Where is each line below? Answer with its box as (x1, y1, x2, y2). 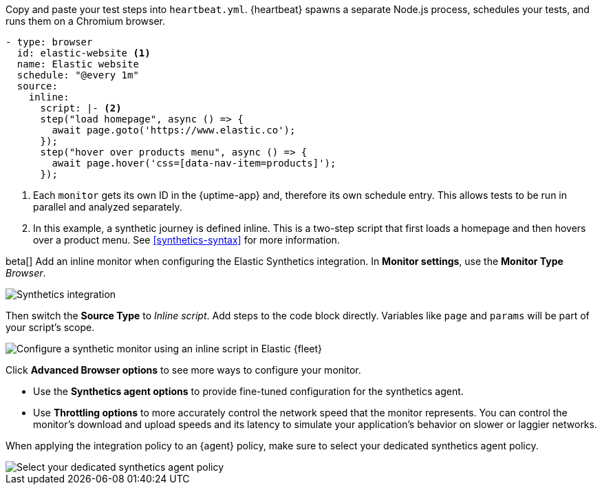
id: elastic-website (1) (17, 47, 151, 58)
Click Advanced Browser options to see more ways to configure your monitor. (6, 364, 361, 376)
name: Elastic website (17, 58, 139, 70)
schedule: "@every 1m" (17, 70, 139, 81)
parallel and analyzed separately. (33, 201, 182, 213)
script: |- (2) (40, 103, 122, 114)
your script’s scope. (6, 321, 95, 333)
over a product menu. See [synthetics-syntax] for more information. (33, 234, 340, 246)
